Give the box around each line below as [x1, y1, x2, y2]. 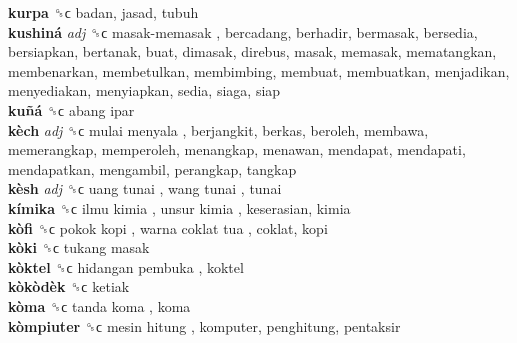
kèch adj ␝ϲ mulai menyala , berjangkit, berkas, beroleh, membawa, [8, 119, 429, 140]
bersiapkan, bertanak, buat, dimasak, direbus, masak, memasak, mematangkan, [8, 41, 497, 62]
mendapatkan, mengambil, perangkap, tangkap [8, 158, 297, 179]
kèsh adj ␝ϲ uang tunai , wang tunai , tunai [8, 178, 282, 199]
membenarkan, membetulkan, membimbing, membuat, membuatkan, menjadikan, [8, 60, 510, 81]
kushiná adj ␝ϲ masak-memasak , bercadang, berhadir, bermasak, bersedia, [8, 21, 478, 42]
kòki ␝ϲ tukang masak [8, 237, 150, 258]
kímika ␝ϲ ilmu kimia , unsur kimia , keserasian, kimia [8, 197, 351, 218]
